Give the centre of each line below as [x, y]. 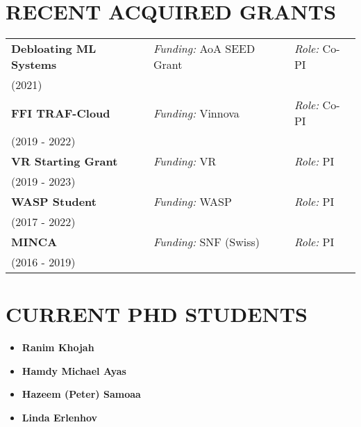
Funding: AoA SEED [204, 49]
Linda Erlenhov [60, 418]
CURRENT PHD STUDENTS [157, 314]
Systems [34, 65]
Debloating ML [54, 49]
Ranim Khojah [58, 347]
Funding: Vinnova [196, 113]
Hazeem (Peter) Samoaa [81, 394]
